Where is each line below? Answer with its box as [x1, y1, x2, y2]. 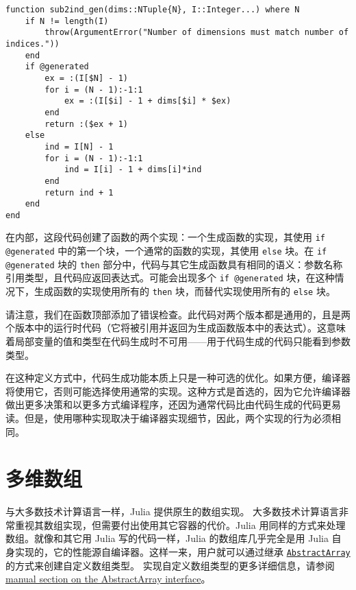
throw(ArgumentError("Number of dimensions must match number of [44, 27, 349, 38]
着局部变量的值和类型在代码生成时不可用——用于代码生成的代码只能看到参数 [5, 333, 351, 348]
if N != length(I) [25, 16, 109, 26]
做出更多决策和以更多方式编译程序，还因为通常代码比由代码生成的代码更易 [5, 397, 341, 412]
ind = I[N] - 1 [44, 141, 114, 152]
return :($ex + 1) [44, 119, 128, 129]
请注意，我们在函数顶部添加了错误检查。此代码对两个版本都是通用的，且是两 [5, 307, 351, 321]
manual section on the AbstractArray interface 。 [5, 571, 211, 586]
